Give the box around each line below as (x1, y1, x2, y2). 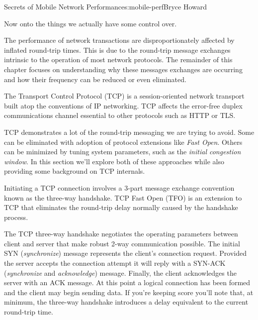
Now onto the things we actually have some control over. (4, 18, 177, 28)
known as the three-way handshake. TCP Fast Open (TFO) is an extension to (4, 192, 242, 203)
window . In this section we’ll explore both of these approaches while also (4, 156, 224, 166)
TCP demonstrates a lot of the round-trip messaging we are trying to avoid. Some (4, 126, 255, 137)
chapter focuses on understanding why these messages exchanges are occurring (4, 64, 243, 74)
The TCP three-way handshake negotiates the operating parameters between (4, 228, 238, 239)
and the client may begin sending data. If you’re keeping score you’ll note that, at (4, 287, 254, 297)
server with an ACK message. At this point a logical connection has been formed (4, 277, 251, 288)
